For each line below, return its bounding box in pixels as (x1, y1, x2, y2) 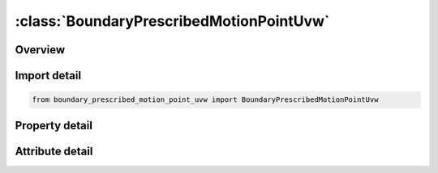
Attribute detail (15, 144, 93, 158)
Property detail (15, 118, 93, 133)
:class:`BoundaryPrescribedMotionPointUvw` (15, 12, 330, 30)
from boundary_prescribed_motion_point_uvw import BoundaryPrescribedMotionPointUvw (32, 95, 379, 104)
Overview (15, 43, 66, 57)
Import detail (15, 69, 81, 82)
